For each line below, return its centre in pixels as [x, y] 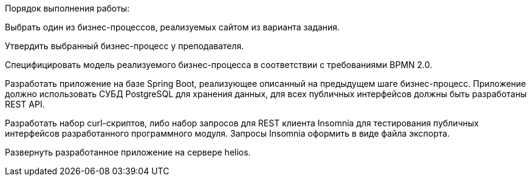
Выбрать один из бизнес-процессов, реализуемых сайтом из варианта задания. [173, 27]
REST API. [25, 104]
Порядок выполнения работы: [67, 8]
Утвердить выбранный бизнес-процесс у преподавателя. [125, 46]
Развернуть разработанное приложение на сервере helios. [128, 152]
